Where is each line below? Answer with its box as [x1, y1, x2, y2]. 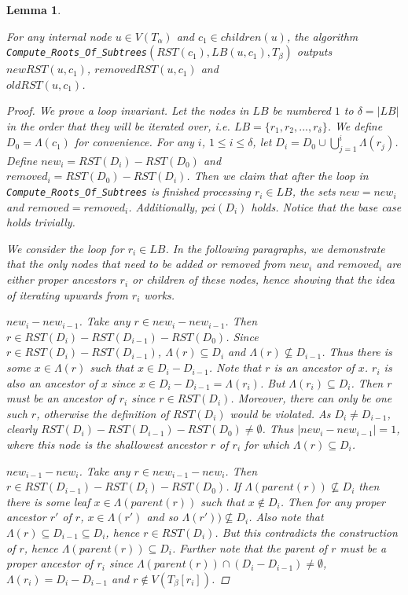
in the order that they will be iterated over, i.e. [6, 117, 230, 134]
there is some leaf [6, 493, 90, 509]
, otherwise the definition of [36, 405, 169, 421]
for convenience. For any [74, 134, 194, 150]
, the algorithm [286, 28, 358, 44]
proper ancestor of [6, 555, 94, 571]
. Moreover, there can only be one [230, 390, 392, 406]
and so [146, 509, 178, 525]
